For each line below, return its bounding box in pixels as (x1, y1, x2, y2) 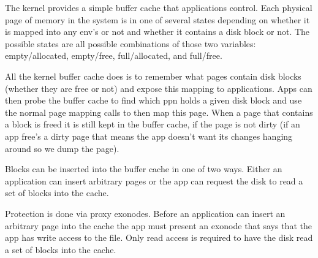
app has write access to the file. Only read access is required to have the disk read (5, 231, 313, 244)
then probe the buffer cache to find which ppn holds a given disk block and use (5, 94, 302, 107)
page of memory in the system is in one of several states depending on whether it (5, 13, 310, 26)
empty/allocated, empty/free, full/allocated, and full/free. (5, 49, 222, 62)
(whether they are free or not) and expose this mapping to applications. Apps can (5, 82, 312, 94)
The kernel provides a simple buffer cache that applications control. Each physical (5, 1, 312, 13)
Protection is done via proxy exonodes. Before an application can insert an (5, 207, 286, 219)
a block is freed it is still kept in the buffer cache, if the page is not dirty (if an (5, 118, 300, 131)
